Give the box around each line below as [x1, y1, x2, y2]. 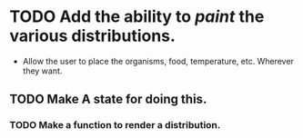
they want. [22, 65, 63, 76]
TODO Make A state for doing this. [9, 92, 207, 107]
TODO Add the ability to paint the [9, 6, 265, 27]
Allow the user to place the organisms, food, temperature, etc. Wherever [22, 55, 294, 66]
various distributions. [9, 25, 176, 46]
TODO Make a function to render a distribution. [9, 119, 221, 132]
